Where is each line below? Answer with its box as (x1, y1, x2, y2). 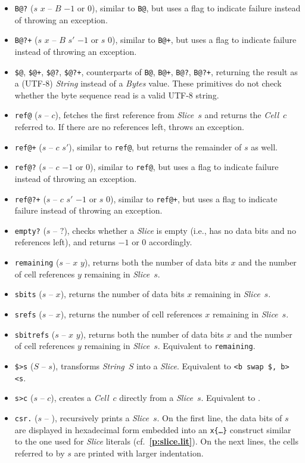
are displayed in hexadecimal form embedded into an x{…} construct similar (14, 423, 291, 436)
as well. (251, 140, 278, 153)
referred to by (14, 446, 65, 459)
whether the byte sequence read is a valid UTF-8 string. (14, 88, 219, 101)
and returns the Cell (204, 109, 279, 121)
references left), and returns (14, 236, 116, 248)
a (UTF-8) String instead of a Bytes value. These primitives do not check (14, 77, 282, 89)
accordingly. (148, 236, 192, 248)
